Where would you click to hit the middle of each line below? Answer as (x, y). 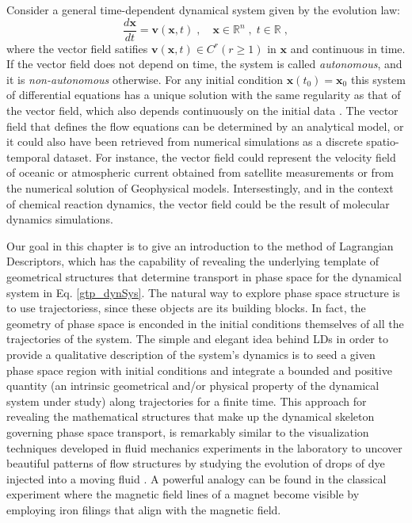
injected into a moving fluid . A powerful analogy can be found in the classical (196, 478)
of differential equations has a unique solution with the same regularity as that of (204, 95)
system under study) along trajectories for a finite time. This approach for (187, 401)
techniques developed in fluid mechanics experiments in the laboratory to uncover (204, 447)
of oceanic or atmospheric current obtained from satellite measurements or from (200, 172)
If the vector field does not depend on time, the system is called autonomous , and (204, 64)
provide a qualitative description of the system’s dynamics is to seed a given (191, 354)
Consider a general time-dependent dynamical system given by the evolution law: (203, 10)
